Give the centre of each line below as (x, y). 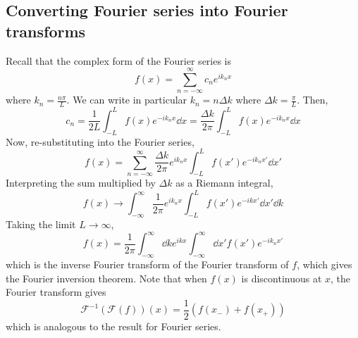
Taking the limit (41, 224)
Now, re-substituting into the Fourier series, (100, 141)
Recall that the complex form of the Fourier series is (119, 60)
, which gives (325, 264)
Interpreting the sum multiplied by (81, 183)
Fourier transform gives (56, 292)
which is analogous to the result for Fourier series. (113, 326)
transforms (46, 31)
